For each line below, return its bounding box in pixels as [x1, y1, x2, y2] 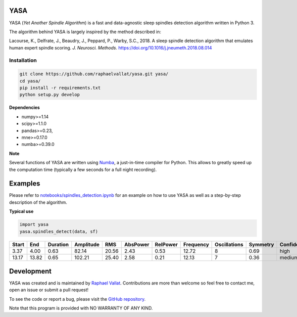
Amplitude [74, 241, 100, 248]
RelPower [154, 241, 178, 248]
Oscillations [214, 241, 244, 248]
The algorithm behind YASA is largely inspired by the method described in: [9, 29, 161, 35]
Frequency [183, 241, 209, 248]
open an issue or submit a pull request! [9, 287, 89, 293]
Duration [48, 241, 69, 248]
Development [9, 267, 52, 275]
